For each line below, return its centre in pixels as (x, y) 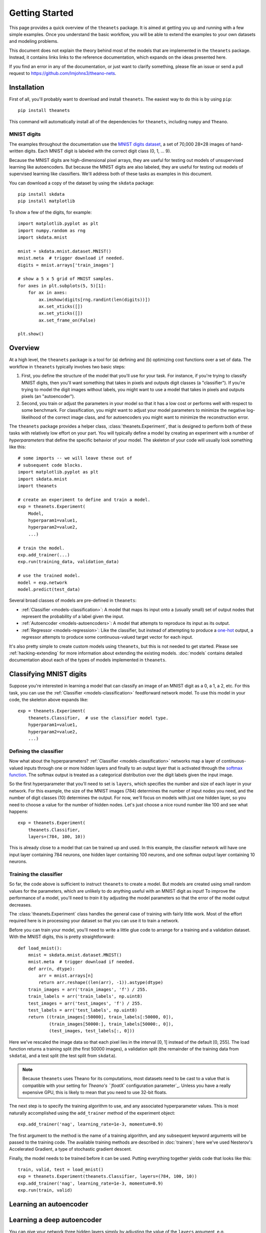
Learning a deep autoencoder (55, 1220)
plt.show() (31, 334)
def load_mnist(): (40, 948)
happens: (19, 811)
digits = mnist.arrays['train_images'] (66, 265)
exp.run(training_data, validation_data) (68, 562)
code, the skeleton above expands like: (49, 700)
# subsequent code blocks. (50, 465)
